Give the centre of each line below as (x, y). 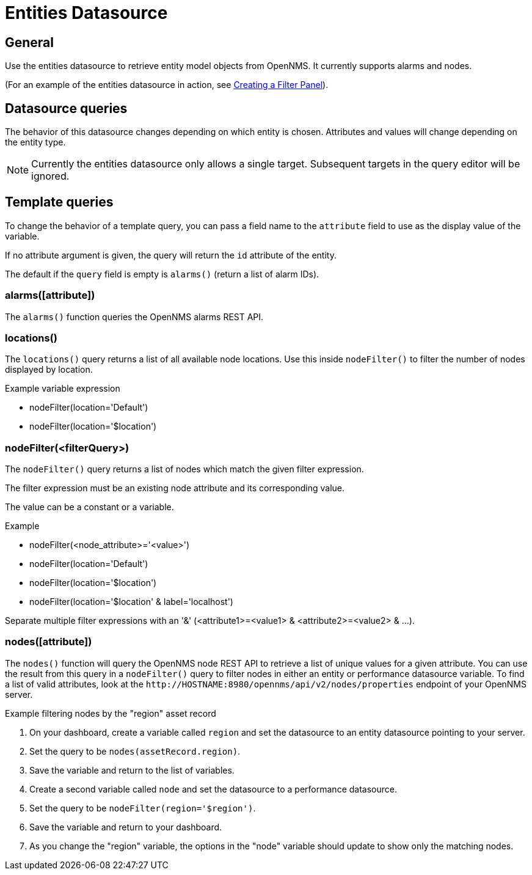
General (30, 42)
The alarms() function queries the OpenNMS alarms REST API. (134, 317)
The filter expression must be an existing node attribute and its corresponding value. (175, 488)
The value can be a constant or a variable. (89, 507)
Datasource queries (66, 108)
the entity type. (35, 142)
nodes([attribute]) (49, 642)
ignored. (50, 176)
